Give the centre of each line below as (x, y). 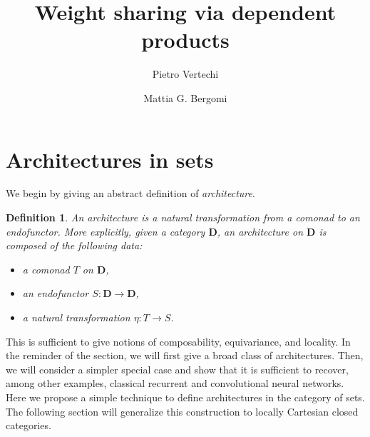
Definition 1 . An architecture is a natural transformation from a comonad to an (183, 217)
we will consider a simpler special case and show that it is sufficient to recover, (177, 369)
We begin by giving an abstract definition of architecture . (130, 193)
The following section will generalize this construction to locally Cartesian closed (182, 411)
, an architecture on (260, 231)
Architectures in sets (110, 159)
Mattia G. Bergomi (185, 97)
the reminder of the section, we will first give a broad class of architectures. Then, (185, 355)
